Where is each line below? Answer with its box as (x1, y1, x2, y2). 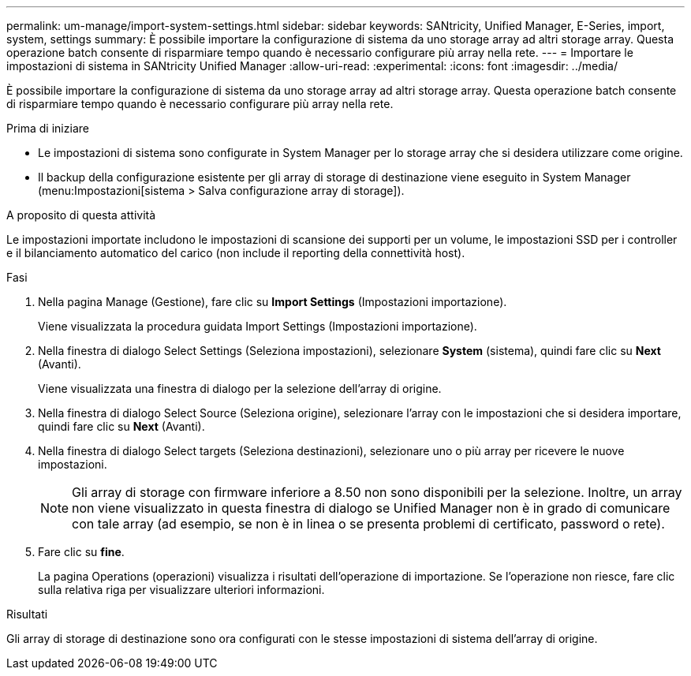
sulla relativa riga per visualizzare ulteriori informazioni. (38, 583, 325, 596)
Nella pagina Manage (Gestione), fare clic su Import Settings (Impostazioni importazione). (38, 295, 507, 308)
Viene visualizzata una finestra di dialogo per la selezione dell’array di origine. (38, 382, 442, 395)
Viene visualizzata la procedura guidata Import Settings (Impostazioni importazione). (38, 319, 477, 333)
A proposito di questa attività (6, 208, 156, 222)
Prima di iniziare (6, 121, 89, 135)
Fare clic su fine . (38, 545, 125, 558)
